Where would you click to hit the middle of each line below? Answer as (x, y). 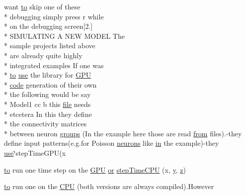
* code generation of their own (50, 84)
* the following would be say (47, 94)
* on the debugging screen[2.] (48, 26)
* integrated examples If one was (54, 65)
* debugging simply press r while (54, 16)
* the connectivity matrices (45, 124)
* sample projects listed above (50, 46)
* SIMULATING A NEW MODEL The (64, 36)
